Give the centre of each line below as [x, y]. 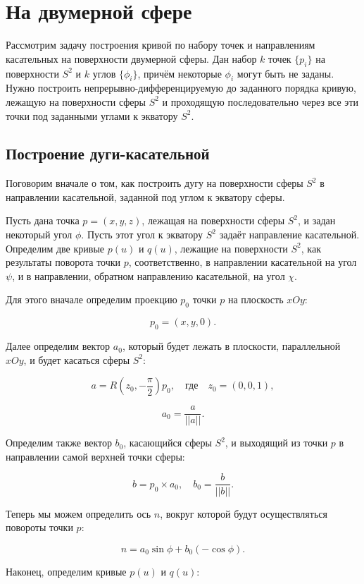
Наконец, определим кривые [66, 571]
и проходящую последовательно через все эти [260, 101]
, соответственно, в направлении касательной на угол [243, 262]
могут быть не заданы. [285, 73]
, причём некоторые [180, 73]
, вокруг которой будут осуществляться [244, 513]
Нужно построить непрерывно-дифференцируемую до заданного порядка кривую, [181, 88]
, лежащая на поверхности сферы [213, 220]
